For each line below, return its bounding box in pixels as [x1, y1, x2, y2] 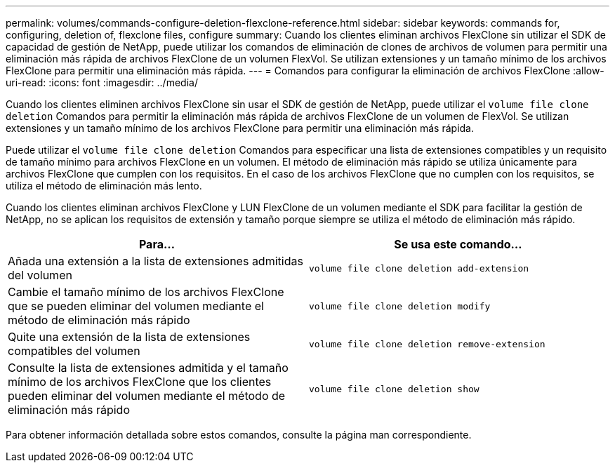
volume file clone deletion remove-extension [309, 338, 545, 349]
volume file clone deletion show [309, 383, 480, 394]
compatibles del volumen [8, 344, 140, 358]
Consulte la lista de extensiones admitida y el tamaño [8, 361, 289, 375]
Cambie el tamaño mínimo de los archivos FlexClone [8, 285, 284, 299]
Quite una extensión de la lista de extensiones [8, 330, 251, 344]
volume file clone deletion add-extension [309, 262, 529, 274]
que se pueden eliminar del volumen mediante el [8, 299, 264, 313]
